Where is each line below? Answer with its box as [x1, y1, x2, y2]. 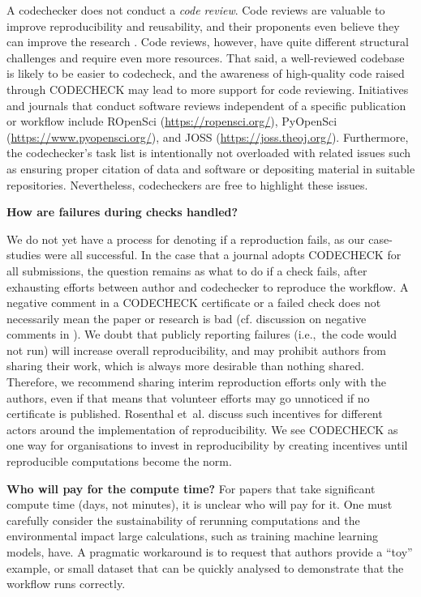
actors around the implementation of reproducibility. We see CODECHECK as [6, 420, 398, 437]
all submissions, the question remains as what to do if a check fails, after [6, 262, 367, 279]
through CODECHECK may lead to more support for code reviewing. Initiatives [6, 80, 409, 97]
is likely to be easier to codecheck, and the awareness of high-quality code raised [6, 65, 405, 82]
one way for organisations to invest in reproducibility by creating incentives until [6, 437, 408, 454]
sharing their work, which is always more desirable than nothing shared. [6, 357, 364, 374]
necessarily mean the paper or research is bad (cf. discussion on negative [6, 309, 367, 326]
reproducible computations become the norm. [6, 453, 232, 470]
